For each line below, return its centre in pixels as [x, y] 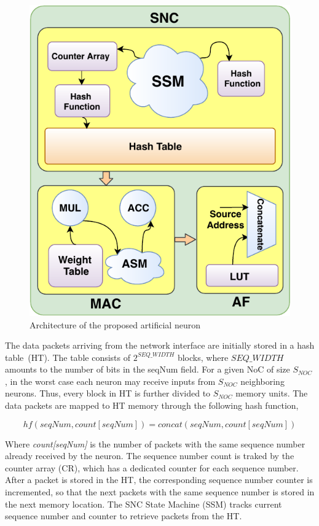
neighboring [262, 381]
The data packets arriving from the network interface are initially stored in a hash [160, 345]
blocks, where [203, 357]
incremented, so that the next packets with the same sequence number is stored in [160, 492]
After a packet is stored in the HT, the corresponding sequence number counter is [159, 480]
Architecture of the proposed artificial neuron [115, 324]
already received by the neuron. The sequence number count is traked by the [150, 456]
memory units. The [272, 393]
